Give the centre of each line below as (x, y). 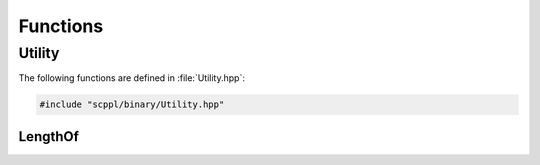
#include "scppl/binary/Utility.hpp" (132, 104)
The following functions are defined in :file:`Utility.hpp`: (131, 78)
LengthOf (49, 136)
